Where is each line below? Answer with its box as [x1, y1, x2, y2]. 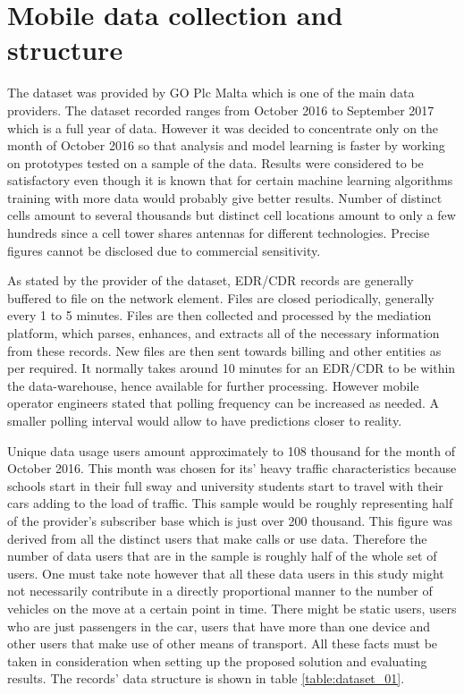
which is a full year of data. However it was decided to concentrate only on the [7, 118, 439, 137]
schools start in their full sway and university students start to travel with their [7, 476, 443, 495]
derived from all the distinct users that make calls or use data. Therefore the [7, 529, 427, 547]
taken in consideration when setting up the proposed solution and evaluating [7, 651, 427, 670]
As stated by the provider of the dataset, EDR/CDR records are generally [7, 271, 414, 290]
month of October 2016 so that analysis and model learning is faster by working [7, 136, 445, 155]
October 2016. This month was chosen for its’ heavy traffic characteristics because [7, 459, 457, 478]
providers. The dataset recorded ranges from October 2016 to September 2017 [7, 100, 434, 119]
